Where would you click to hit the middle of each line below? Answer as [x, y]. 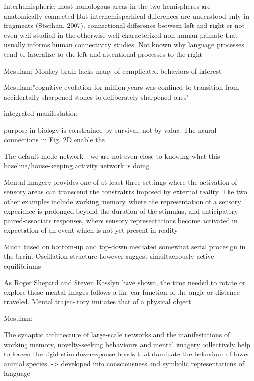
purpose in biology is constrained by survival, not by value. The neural [110, 129]
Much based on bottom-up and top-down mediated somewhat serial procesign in [125, 246]
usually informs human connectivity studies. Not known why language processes [124, 44]
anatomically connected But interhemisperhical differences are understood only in [127, 15]
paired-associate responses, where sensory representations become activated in [121, 220]
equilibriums [23, 266]
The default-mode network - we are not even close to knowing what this [112, 156]
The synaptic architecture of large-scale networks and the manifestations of [117, 335]
